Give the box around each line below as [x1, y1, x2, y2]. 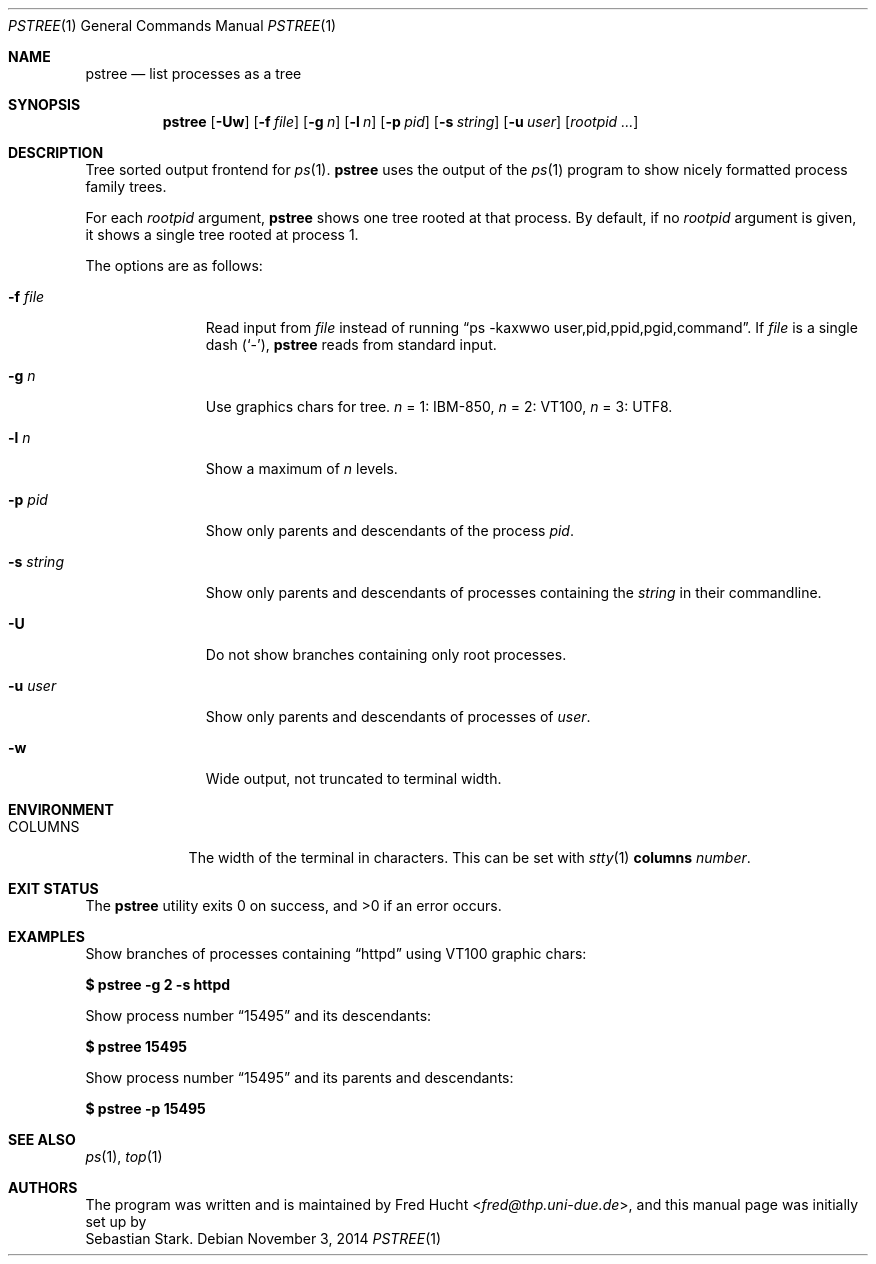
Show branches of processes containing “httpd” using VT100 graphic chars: [85, 945, 587, 962]
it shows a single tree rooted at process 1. [85, 226, 359, 243]
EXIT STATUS [8, 880, 99, 897]
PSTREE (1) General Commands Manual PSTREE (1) [8, 17, 337, 34]
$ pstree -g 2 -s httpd [85, 976, 231, 993]
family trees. [85, 178, 167, 195]
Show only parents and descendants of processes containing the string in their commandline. [205, 584, 822, 601]
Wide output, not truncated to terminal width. [205, 770, 502, 787]
